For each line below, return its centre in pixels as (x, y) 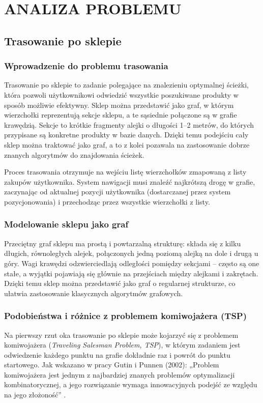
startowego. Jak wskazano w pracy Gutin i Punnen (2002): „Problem (112, 365)
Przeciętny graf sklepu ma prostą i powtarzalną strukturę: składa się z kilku (123, 243)
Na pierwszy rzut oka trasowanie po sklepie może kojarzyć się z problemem (121, 335)
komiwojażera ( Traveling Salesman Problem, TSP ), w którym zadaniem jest (122, 345)
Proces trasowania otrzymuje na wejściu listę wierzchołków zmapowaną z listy (125, 172)
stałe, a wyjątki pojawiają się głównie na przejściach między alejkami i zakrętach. (131, 273)
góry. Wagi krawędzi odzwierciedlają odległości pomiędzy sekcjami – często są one (132, 263)
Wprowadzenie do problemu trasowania (86, 66)
